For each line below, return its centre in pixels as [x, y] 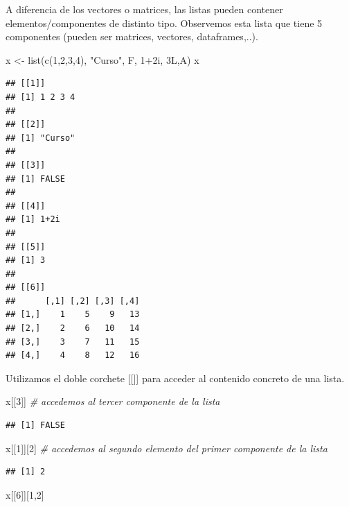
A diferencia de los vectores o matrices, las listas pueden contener [144, 9]
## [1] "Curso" [41, 138]
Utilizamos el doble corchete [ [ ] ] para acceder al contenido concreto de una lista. [175, 378]
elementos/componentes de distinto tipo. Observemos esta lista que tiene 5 [164, 23]
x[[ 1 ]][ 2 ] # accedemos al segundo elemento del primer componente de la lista [167, 448]
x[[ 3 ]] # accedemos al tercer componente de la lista [113, 401]
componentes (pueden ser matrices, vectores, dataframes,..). [132, 36]
